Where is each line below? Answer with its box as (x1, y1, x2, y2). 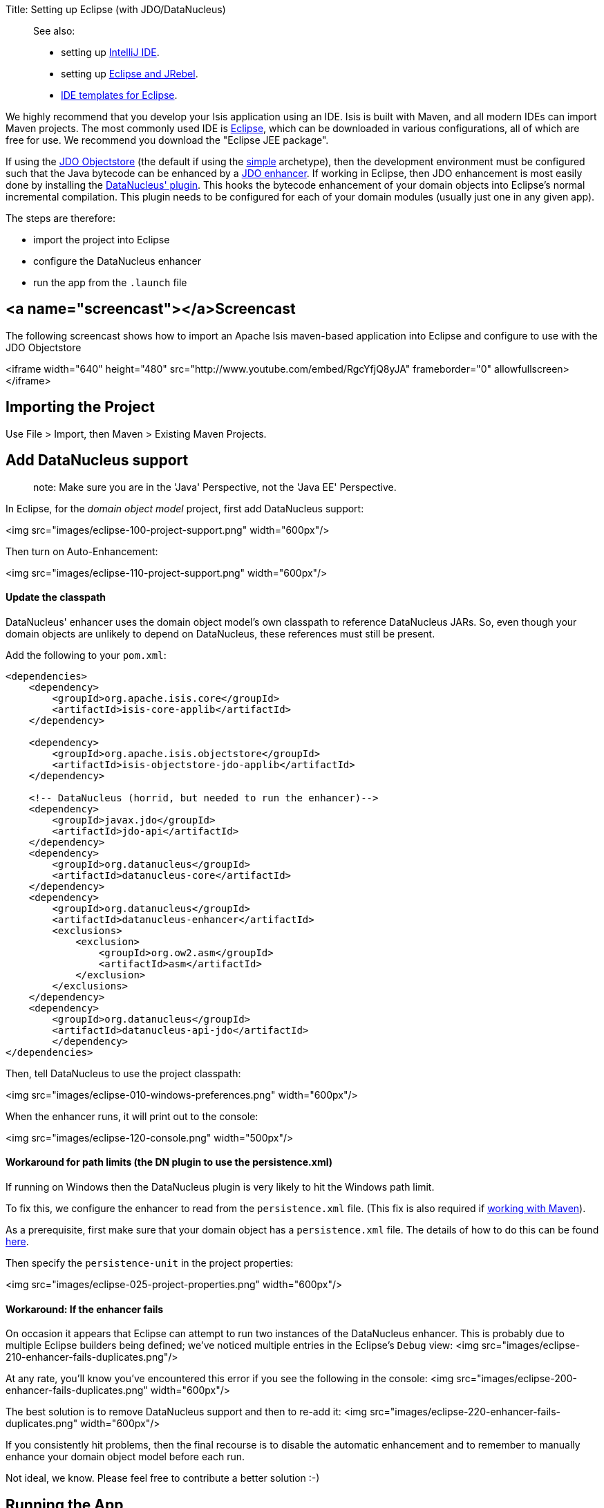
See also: (33, 25, 75, 37)
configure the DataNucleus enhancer (33, 255, 201, 267)
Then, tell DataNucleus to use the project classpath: (6, 1067, 241, 1079)
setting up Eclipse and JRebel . (61, 68, 198, 80)
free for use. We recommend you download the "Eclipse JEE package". (6, 134, 329, 146)
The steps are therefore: (6, 212, 115, 224)
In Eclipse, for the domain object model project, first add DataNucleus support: (6, 502, 364, 514)
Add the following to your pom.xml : (6, 649, 167, 661)
